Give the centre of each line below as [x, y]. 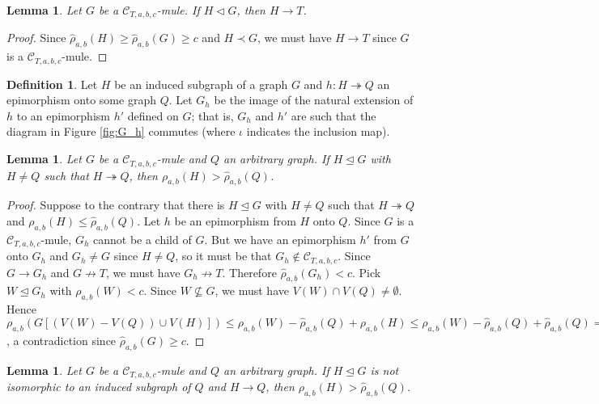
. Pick [366, 272]
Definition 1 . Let [52, 84]
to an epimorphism [63, 115]
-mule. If [178, 10]
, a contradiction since [62, 340]
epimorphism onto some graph [81, 100]
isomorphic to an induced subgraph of [99, 387]
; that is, [212, 115]
